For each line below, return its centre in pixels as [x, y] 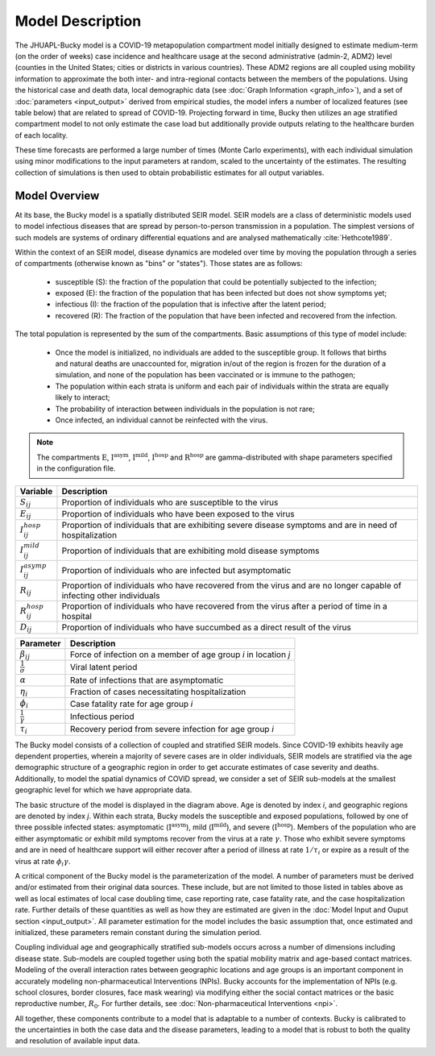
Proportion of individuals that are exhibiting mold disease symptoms [191, 551]
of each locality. [41, 135]
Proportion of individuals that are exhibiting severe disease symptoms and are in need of [230, 526]
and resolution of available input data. [77, 1041]
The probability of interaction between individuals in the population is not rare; [185, 409]
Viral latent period [104, 667]
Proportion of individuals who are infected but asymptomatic [176, 570]
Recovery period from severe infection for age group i [172, 730]
